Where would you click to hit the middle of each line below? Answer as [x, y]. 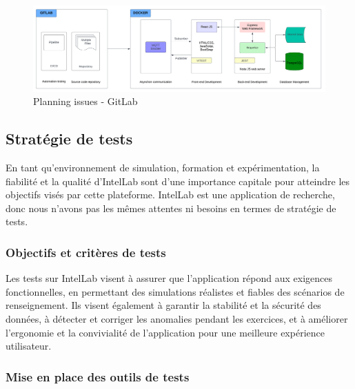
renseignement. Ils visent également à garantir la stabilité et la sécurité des [163, 305]
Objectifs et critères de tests [86, 252]
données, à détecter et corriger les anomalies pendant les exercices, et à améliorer [177, 318]
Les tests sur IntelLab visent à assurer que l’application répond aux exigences [169, 278]
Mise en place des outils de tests [98, 376]
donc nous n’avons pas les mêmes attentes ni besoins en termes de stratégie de [171, 208]
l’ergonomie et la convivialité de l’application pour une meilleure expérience [165, 332]
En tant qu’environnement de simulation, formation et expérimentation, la [163, 168]
